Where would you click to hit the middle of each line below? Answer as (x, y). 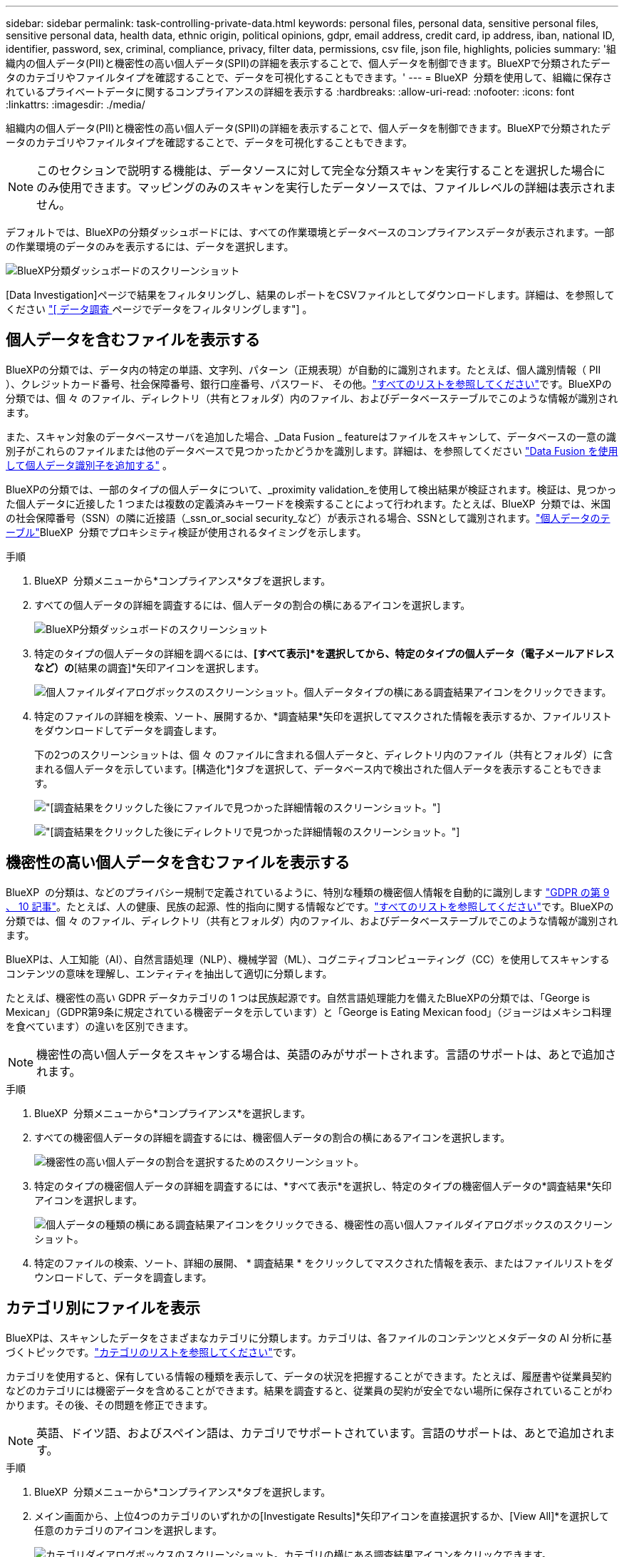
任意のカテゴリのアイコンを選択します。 (128, 1530)
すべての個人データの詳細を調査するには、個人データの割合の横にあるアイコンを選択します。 (253, 605)
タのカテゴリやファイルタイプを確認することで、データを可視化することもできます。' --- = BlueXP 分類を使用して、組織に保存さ (309, 77)
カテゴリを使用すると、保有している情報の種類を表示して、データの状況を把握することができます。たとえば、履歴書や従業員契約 (309, 1376)
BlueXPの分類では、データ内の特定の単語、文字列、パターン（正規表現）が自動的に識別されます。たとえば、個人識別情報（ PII (303, 369)
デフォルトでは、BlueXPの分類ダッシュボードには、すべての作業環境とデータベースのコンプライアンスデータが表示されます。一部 (310, 232)
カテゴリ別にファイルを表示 (103, 1308)
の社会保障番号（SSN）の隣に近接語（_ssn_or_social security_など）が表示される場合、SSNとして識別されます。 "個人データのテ (308, 518)
